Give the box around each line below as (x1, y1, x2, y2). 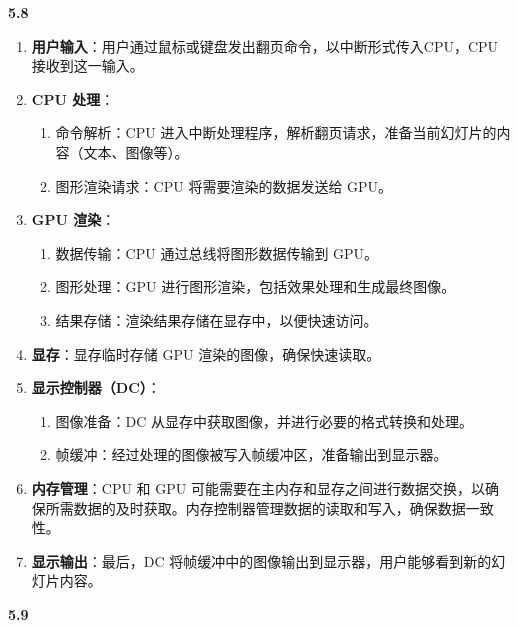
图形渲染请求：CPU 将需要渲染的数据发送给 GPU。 (55, 175, 393, 196)
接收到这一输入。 (31, 55, 144, 76)
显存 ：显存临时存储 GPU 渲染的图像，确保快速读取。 (31, 343, 381, 364)
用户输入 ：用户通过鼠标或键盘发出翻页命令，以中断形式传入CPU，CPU (31, 35, 499, 56)
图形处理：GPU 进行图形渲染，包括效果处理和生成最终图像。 (55, 276, 456, 297)
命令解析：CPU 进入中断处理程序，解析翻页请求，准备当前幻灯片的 (55, 122, 497, 143)
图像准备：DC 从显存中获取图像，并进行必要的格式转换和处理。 (55, 410, 474, 431)
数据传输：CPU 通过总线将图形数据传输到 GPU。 (55, 242, 379, 263)
